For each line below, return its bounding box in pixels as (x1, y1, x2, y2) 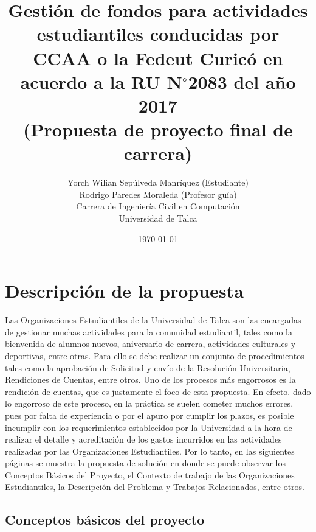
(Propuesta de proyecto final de (22, 117, 294, 142)
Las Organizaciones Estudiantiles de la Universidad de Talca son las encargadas (5, 313, 301, 326)
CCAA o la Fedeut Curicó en (33, 45, 283, 70)
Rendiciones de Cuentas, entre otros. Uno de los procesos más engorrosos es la (5, 373, 296, 386)
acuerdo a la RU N (20, 69, 182, 94)
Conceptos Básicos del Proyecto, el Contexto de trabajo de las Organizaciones (5, 468, 295, 481)
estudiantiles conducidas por (36, 21, 280, 46)
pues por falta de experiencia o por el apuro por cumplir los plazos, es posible (5, 408, 294, 421)
